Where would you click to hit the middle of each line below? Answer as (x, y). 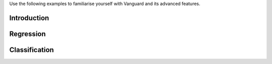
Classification (31, 50)
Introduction (29, 18)
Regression (28, 34)
